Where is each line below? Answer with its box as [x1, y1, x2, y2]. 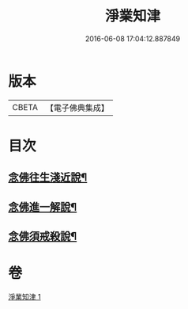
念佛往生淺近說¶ [8, 171, 88, 185]
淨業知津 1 [8, 292, 41, 301]
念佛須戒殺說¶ [8, 230, 77, 243]
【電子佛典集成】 [45, 102, 109, 113]
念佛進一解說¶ [8, 200, 77, 214]
